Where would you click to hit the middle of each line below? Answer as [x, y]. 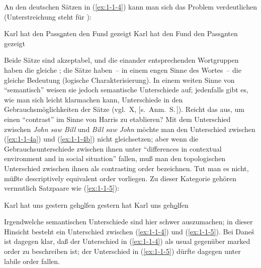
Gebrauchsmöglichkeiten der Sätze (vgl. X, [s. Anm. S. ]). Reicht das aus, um [124, 109]
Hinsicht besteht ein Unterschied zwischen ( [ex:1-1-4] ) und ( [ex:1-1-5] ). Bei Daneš [129, 231]
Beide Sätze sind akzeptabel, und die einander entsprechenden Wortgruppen [121, 60]
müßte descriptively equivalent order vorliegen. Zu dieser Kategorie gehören [120, 178]
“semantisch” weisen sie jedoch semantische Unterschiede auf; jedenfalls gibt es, [126, 90]
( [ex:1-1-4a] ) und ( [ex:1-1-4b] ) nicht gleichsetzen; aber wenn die [101, 139]
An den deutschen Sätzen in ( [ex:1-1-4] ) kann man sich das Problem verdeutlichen [130, 7]
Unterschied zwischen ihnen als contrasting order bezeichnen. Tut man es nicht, [126, 168]
